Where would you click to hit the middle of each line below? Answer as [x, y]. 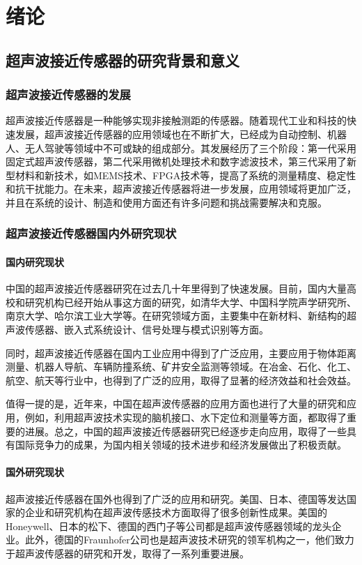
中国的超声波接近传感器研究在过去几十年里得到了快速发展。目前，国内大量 [176, 288]
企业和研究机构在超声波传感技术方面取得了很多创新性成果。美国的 [176, 512]
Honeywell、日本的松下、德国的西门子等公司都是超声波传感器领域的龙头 [169, 526]
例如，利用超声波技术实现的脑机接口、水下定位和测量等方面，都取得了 [186, 417]
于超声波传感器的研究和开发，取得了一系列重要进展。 [127, 553]
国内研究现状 [35, 261]
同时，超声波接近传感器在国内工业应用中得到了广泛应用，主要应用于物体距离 [181, 353]
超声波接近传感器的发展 [68, 95]
